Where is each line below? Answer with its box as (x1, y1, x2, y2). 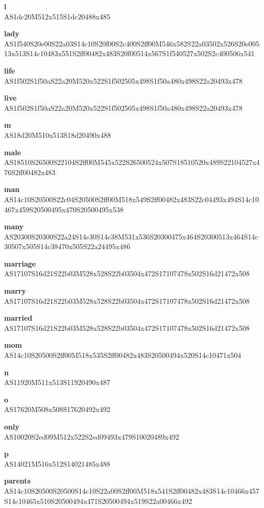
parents (4, 475, 31, 486)
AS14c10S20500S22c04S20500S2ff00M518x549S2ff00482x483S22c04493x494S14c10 (4, 193, 259, 204)
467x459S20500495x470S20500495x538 (4, 204, 124, 214)
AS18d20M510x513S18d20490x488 (4, 129, 111, 140)
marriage (4, 258, 36, 269)
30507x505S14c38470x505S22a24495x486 (4, 241, 130, 252)
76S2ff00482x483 (4, 166, 56, 177)
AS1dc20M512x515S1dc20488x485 (4, 11, 110, 21)
